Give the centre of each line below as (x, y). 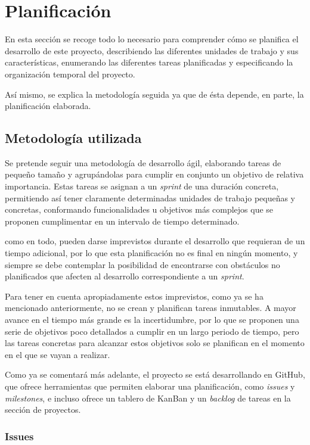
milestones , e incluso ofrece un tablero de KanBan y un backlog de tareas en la (148, 398)
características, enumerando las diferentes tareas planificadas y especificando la (149, 62)
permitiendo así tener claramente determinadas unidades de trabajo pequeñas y (150, 197)
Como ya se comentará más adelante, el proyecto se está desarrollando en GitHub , (155, 374)
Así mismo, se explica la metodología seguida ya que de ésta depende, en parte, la (154, 94)
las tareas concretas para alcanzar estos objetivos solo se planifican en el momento (155, 343)
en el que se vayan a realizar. (58, 354)
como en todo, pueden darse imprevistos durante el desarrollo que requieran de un (155, 241)
